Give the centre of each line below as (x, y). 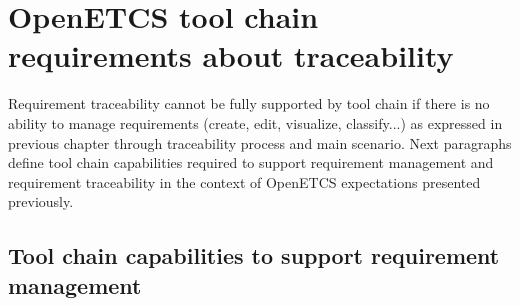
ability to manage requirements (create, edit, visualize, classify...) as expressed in (255, 122)
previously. (41, 201)
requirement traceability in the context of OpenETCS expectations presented (244, 181)
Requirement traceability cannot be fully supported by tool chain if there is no (249, 103)
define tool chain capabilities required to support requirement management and (251, 162)
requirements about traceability (231, 55)
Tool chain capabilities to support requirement (254, 255)
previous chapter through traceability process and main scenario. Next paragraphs (260, 142)
